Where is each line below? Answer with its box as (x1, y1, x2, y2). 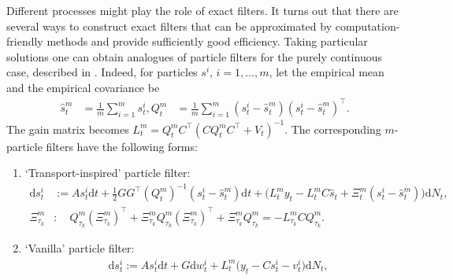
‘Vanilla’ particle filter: (24, 240, 135, 256)
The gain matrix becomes (6, 120, 129, 137)
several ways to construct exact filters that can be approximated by (6, 17, 332, 34)
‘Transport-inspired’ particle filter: (24, 164, 191, 181)
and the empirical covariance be (6, 79, 160, 95)
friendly (6, 33, 43, 50)
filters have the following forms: (46, 138, 198, 154)
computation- (335, 17, 400, 34)
